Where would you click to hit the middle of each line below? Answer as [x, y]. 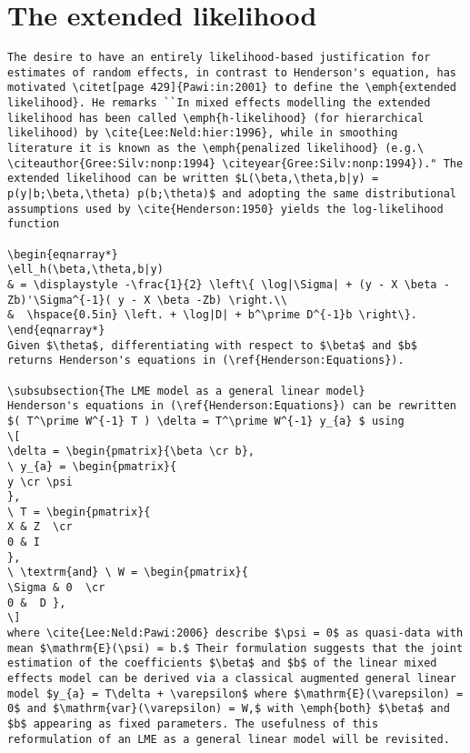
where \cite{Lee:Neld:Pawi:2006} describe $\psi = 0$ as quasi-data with [235, 633]
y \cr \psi [40, 482]
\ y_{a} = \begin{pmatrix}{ [92, 466]
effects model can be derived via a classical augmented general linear [232, 679]
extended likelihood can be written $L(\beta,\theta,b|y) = [193, 179]
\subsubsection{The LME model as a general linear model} [186, 391]
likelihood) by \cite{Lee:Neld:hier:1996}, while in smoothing [203, 133]
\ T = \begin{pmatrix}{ [79, 512]
